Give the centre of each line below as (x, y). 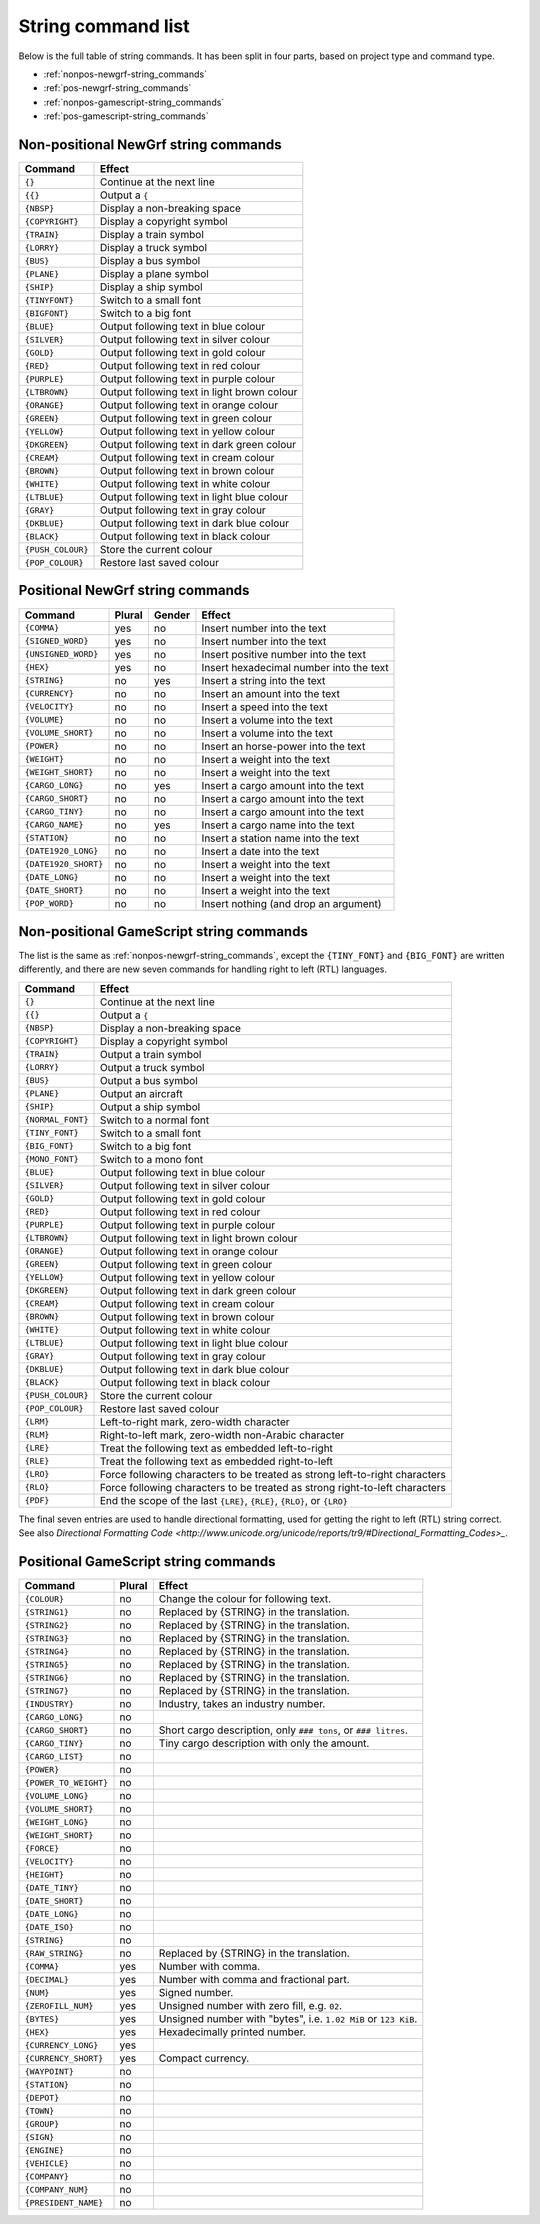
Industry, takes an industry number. (242, 1704)
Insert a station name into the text (280, 838)
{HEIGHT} (44, 1874)
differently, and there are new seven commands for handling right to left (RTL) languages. (203, 969)
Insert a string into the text (263, 680)
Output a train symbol (150, 1054)
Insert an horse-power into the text (283, 746)
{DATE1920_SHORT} (64, 864)
